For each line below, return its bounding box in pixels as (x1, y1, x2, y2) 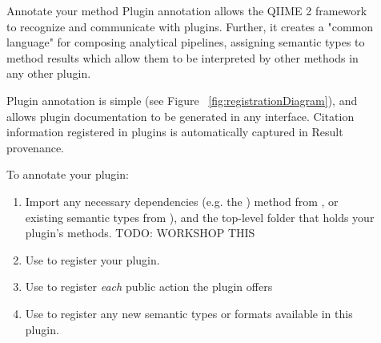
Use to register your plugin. (25, 251, 160, 268)
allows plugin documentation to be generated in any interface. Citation (6, 107, 355, 124)
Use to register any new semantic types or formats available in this (25, 305, 353, 321)
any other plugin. (6, 65, 91, 82)
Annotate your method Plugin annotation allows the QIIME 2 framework (6, 2, 367, 18)
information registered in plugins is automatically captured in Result (6, 123, 343, 140)
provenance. (6, 139, 64, 155)
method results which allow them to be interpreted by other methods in (6, 49, 359, 66)
